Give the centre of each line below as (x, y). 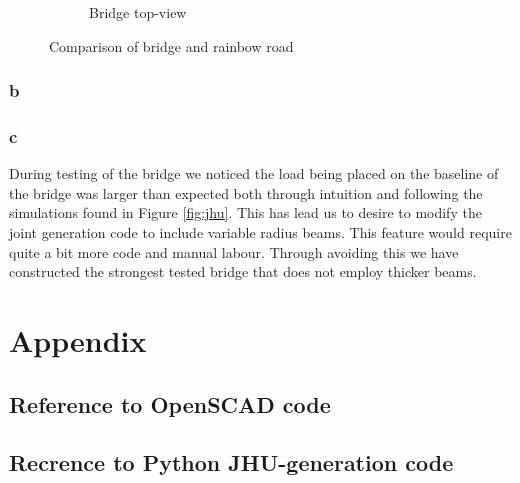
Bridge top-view (138, 12)
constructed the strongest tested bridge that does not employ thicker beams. (243, 271)
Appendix (78, 340)
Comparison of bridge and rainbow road (171, 45)
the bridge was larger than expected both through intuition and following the (246, 192)
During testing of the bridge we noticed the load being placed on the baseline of (254, 173)
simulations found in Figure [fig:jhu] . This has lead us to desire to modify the (245, 212)
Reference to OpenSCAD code (170, 403)
